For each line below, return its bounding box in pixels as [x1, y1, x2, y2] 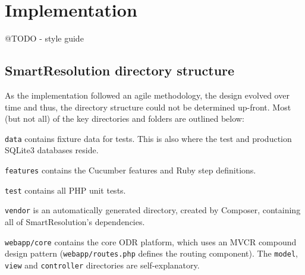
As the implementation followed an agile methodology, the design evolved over [5, 88, 290, 101]
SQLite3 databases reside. [5, 144, 99, 156]
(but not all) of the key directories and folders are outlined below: [5, 112, 244, 125]
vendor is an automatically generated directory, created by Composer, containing [5, 204, 301, 216]
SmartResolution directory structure [5, 61, 235, 80]
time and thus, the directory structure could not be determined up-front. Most [5, 100, 291, 113]
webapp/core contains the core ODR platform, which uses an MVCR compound [5, 235, 297, 248]
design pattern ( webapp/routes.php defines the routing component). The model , [5, 247, 298, 260]
